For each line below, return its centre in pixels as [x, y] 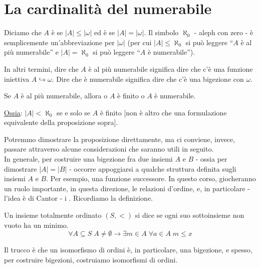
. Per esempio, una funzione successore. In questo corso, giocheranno [151, 178]
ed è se [105, 32]
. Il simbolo [161, 32]
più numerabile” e [31, 52]
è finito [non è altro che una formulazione [163, 112]
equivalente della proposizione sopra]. [61, 122]
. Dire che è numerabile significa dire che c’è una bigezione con [148, 79]
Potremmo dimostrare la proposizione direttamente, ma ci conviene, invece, [119, 139]
